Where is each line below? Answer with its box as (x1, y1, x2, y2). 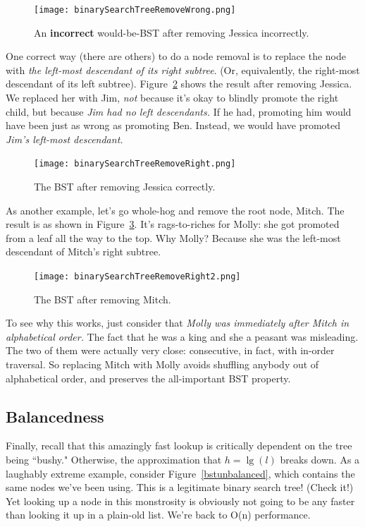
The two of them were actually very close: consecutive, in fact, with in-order (6, 343, 335, 358)
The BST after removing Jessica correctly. (34, 179, 216, 194)
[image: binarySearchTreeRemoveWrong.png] (34, 5, 236, 15)
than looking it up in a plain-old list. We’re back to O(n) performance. (6, 507, 311, 522)
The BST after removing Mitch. (34, 291, 171, 306)
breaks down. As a (280, 452, 360, 467)
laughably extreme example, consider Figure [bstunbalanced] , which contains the (6, 466, 355, 480)
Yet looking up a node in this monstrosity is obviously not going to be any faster (6, 493, 355, 508)
